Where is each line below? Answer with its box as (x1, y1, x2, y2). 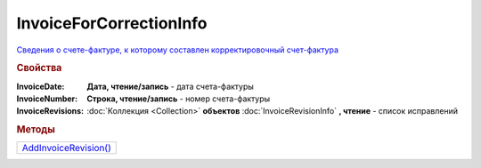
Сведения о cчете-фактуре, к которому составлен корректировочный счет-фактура (16, 44, 338, 55)
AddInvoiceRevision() (21, 142, 111, 155)
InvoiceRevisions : (16, 106, 85, 116)
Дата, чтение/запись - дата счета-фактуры (86, 81, 254, 92)
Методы (16, 124, 55, 136)
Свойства (16, 62, 62, 75)
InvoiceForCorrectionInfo (16, 13, 208, 33)
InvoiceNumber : (16, 93, 78, 104)
